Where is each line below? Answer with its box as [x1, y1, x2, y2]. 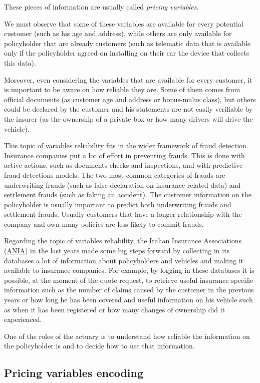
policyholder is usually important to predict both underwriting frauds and [4, 199, 231, 209]
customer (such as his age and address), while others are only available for [4, 28, 232, 39]
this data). [4, 57, 36, 68]
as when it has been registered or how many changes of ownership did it [4, 304, 225, 314]
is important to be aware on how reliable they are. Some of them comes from [4, 84, 240, 95]
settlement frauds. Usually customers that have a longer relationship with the [4, 209, 242, 219]
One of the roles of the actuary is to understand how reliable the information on [4, 330, 250, 341]
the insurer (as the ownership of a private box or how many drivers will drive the [4, 113, 253, 124]
